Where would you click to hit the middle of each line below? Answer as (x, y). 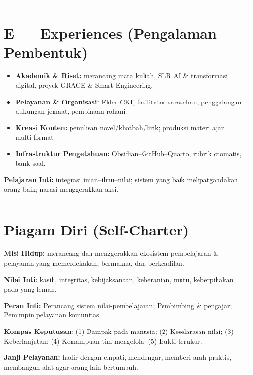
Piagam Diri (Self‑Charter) (97, 230)
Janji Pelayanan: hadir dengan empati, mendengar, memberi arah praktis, (118, 357)
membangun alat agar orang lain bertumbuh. (71, 366)
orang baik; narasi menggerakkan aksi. (61, 189)
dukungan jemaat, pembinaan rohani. (71, 111)
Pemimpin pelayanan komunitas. (53, 315)
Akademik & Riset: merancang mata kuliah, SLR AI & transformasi (122, 75)
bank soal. (30, 163)
